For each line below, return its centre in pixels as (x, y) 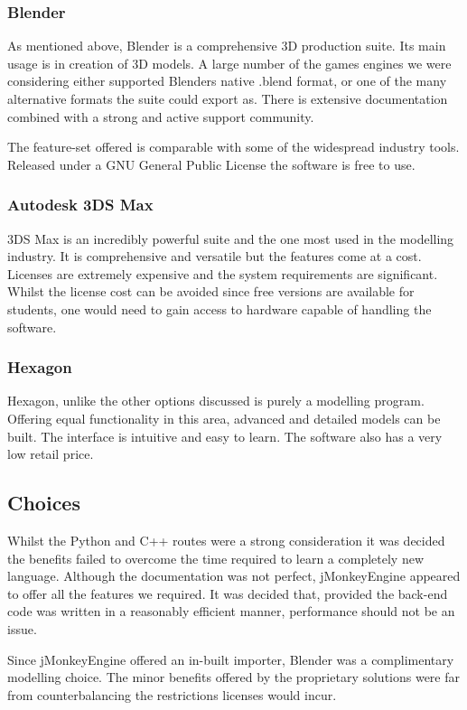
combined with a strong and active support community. (161, 116)
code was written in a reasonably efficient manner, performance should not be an (231, 611)
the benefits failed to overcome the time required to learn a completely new (216, 558)
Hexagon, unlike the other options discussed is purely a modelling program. (216, 401)
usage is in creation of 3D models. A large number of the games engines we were (229, 63)
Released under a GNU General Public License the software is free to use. (211, 164)
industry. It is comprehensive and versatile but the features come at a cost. (215, 256)
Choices (44, 503)
